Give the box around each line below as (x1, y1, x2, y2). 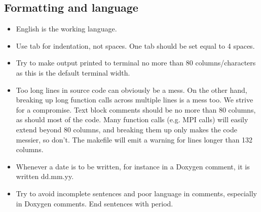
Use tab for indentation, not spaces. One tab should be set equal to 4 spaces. (16, 40, 255, 51)
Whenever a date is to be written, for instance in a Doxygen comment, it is (16, 161, 250, 171)
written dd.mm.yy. (16, 171, 74, 182)
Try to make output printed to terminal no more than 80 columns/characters (16, 57, 256, 68)
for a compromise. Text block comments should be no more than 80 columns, (16, 104, 256, 115)
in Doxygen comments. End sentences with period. (16, 198, 173, 208)
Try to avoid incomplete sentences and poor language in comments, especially (16, 188, 257, 198)
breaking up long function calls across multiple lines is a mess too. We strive (16, 94, 253, 105)
